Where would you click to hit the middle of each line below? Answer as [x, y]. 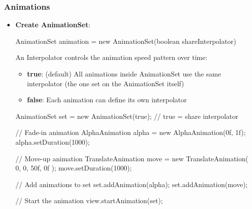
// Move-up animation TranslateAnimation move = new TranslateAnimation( [132, 158]
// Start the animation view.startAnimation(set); [89, 200]
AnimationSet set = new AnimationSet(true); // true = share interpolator [127, 116]
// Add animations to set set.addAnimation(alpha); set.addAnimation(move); [131, 184]
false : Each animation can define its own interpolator [107, 100]
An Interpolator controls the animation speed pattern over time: [111, 57]
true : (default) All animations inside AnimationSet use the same [124, 74]
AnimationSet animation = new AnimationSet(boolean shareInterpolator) [126, 41]
